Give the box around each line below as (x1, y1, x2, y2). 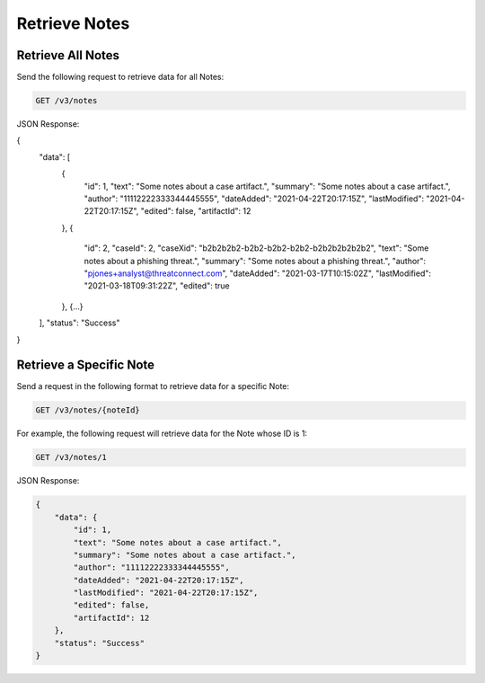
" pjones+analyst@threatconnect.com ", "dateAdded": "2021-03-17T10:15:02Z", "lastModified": (84, 268, 431, 279)
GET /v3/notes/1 (35, 452, 108, 463)
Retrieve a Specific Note (16, 358, 155, 373)
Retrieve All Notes (16, 48, 120, 63)
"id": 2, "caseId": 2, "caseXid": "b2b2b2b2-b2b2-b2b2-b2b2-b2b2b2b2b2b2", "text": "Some (84, 243, 429, 253)
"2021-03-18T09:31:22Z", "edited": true (84, 280, 230, 291)
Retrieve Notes (16, 13, 130, 33)
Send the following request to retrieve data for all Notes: (16, 72, 225, 83)
